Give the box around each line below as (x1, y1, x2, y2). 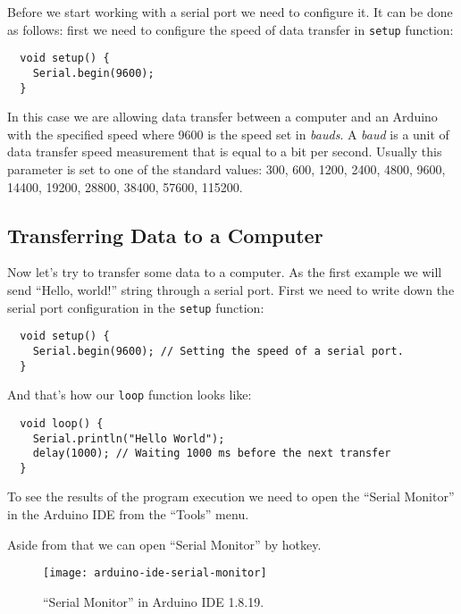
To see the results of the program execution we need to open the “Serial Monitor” (7, 487, 455, 506)
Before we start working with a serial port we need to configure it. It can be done (7, 3, 453, 21)
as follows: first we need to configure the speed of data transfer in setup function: (7, 20, 454, 38)
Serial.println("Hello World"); (32, 432, 225, 445)
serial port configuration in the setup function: (7, 298, 264, 316)
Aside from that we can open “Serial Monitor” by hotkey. (7, 534, 322, 553)
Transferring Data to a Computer (7, 221, 323, 248)
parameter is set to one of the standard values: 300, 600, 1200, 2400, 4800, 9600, (7, 160, 446, 178)
